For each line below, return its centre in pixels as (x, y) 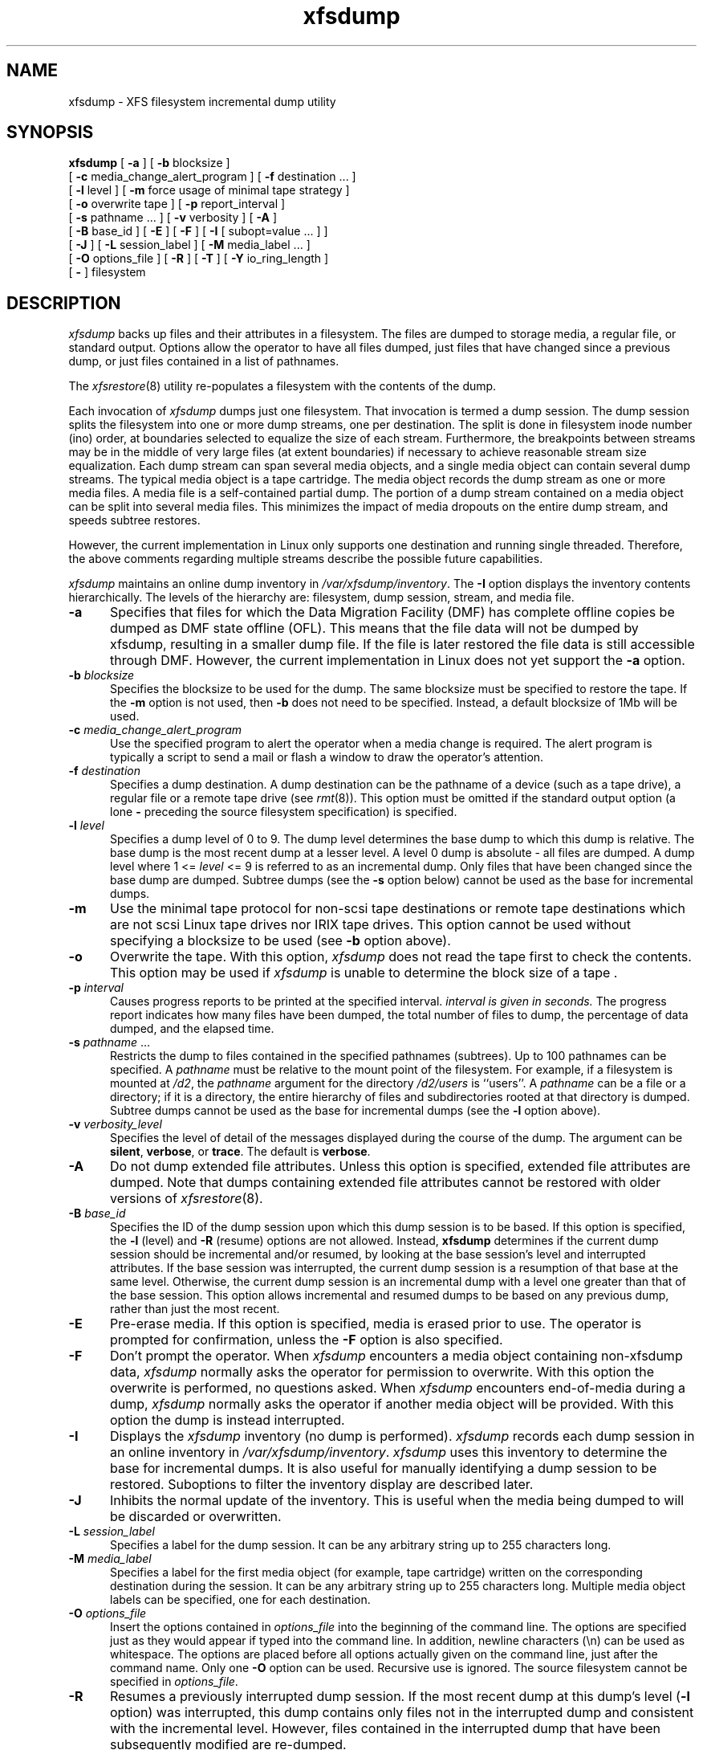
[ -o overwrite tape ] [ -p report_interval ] (177, 204)
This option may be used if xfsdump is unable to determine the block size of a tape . (364, 973)
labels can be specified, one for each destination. (240, 1600)
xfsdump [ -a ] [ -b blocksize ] (149, 163)
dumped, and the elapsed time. (192, 1029)
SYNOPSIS (50, 133)
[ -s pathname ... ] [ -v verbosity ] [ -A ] (173, 218)
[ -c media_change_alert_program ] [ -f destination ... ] (212, 177)
